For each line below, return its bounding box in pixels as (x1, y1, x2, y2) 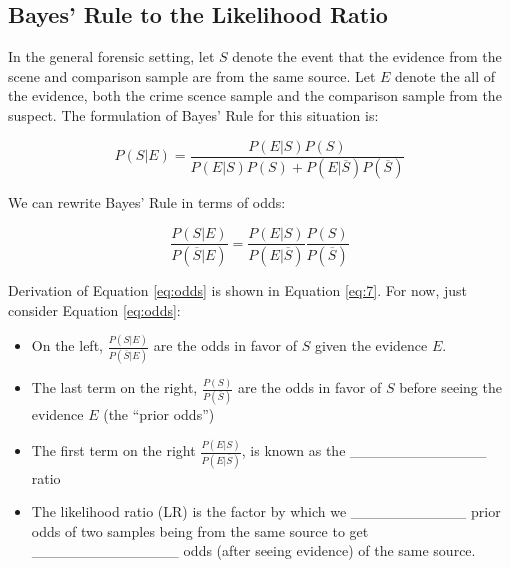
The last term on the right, (31, 377, 198, 398)
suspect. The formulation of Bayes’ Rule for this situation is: (8, 104, 379, 125)
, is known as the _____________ (241, 440, 487, 461)
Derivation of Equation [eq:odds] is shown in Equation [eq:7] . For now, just (8, 279, 467, 300)
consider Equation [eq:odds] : (8, 299, 181, 320)
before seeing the (399, 377, 502, 398)
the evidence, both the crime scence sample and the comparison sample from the (8, 85, 502, 106)
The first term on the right (31, 440, 196, 461)
